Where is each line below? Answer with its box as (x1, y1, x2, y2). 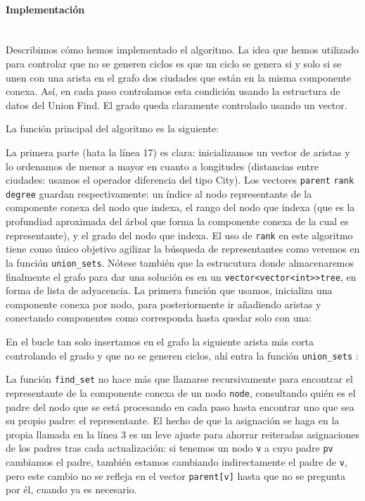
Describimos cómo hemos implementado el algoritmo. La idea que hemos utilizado (6, 42, 359, 57)
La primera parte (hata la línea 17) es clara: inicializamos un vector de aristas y (6, 144, 350, 159)
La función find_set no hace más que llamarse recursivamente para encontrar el (6, 372, 353, 386)
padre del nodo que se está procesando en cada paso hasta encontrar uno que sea (6, 399, 354, 414)
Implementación (6, 1, 85, 16)
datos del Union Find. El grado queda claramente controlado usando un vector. (6, 97, 347, 112)
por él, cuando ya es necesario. (6, 482, 137, 497)
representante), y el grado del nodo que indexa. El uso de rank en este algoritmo (6, 227, 353, 242)
